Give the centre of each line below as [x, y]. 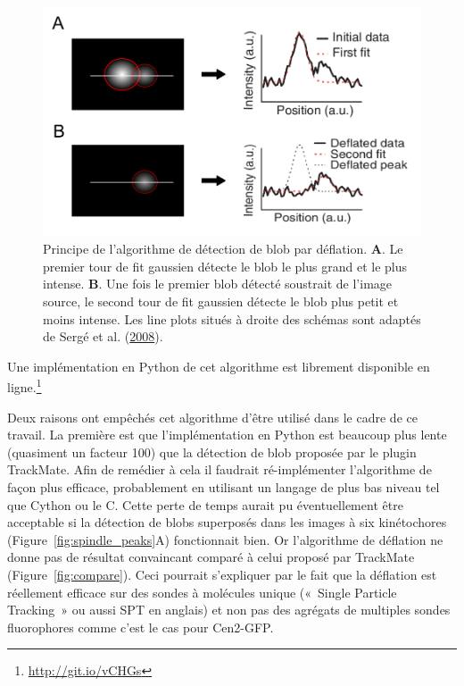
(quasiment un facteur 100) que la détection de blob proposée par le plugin [212, 452]
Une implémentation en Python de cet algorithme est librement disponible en [219, 366]
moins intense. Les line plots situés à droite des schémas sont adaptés [232, 318]
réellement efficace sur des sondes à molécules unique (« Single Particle [202, 592]
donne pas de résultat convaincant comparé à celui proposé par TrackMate [211, 557]
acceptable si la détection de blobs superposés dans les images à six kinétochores [227, 522]
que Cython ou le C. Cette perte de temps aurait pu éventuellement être [205, 504]
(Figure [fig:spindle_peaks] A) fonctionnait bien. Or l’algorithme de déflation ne [225, 539]
